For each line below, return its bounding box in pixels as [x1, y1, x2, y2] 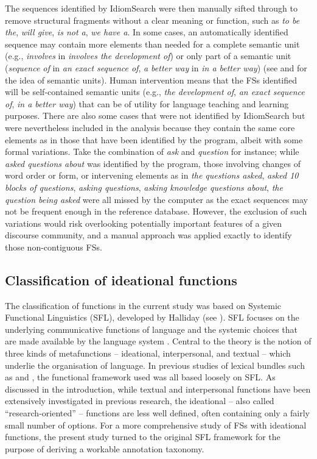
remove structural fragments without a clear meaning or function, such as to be [5, 13, 300, 26]
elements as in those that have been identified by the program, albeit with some [5, 133, 303, 146]
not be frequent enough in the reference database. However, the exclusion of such [5, 205, 307, 218]
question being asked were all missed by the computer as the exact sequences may [5, 193, 308, 205]
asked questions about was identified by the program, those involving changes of [5, 157, 301, 169]
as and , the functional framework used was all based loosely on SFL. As [5, 371, 276, 383]
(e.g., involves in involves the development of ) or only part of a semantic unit [5, 49, 291, 62]
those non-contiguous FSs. [5, 240, 102, 253]
